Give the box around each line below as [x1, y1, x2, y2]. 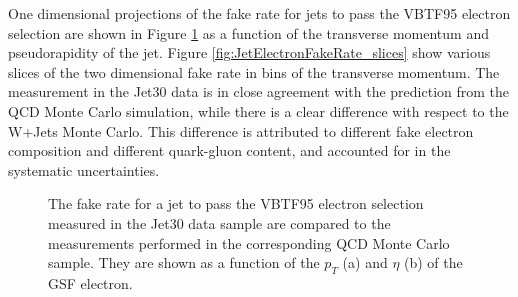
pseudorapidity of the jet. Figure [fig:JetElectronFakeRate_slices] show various [8, 42, 491, 63]
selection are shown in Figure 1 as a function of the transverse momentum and [8, 22, 489, 43]
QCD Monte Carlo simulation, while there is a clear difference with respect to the [8, 100, 509, 121]
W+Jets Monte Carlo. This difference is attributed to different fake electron [8, 120, 474, 141]
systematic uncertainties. [8, 159, 160, 180]
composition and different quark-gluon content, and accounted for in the [8, 140, 451, 161]
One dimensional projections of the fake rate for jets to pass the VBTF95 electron [8, 3, 511, 23]
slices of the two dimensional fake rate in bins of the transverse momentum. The [8, 61, 500, 82]
